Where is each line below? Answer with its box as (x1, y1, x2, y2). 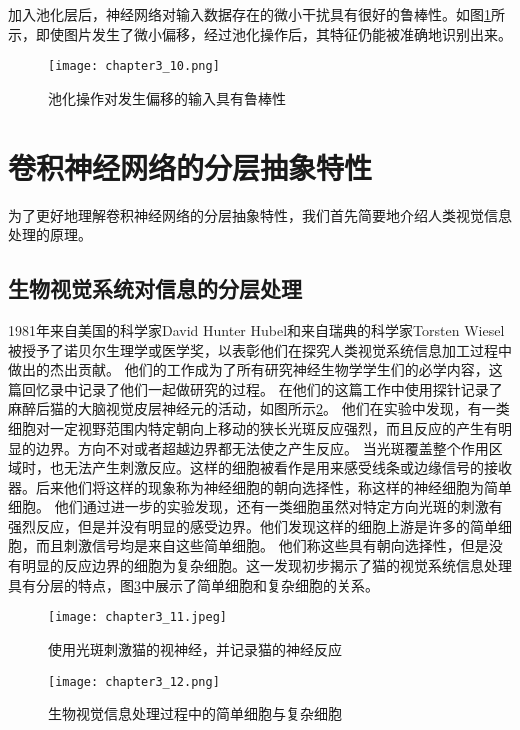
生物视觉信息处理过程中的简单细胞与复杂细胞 (48, 703, 342, 724)
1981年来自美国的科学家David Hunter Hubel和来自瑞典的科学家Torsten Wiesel (8, 319, 505, 340)
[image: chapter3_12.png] (48, 674, 220, 689)
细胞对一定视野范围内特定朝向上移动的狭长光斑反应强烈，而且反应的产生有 (8, 417, 498, 438)
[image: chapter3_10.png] (48, 59, 220, 74)
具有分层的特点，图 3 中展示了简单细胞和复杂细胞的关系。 (8, 574, 379, 595)
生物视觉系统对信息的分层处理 (8, 273, 302, 304)
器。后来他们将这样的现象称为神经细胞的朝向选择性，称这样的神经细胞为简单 (8, 476, 512, 497)
